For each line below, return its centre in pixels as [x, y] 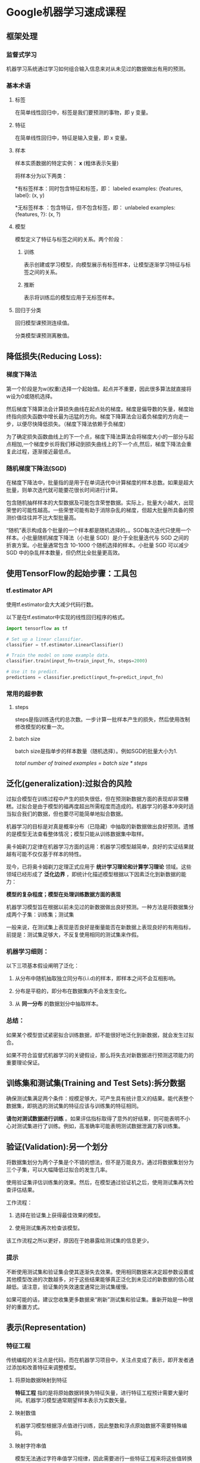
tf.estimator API [29, 590]
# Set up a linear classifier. [45, 639]
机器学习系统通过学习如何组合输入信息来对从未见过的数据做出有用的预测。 [97, 69]
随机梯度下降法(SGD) [36, 468]
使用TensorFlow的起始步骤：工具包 [71, 573]
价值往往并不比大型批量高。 [45, 518]
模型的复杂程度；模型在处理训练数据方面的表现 [63, 894]
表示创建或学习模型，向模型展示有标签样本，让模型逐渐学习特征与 [104, 265]
